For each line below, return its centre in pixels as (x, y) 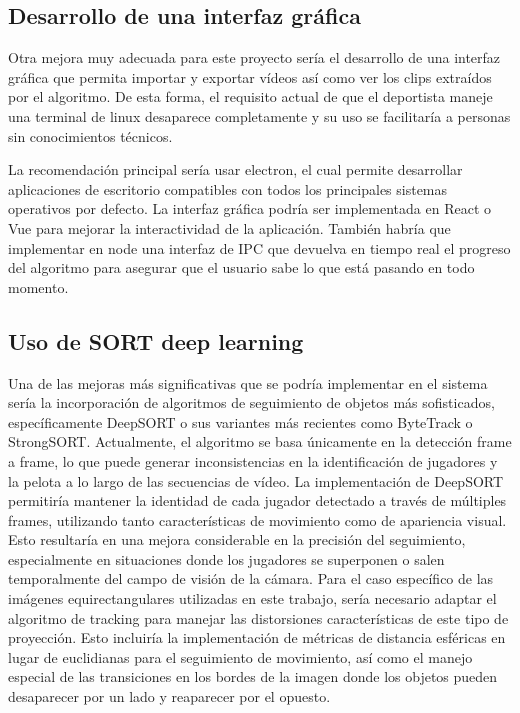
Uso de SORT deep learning (156, 340)
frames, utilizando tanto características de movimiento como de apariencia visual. (257, 519)
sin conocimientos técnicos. (90, 135)
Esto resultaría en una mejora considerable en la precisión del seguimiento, (237, 539)
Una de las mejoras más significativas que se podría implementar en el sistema (248, 382)
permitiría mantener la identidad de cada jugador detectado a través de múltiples (257, 500)
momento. (38, 286)
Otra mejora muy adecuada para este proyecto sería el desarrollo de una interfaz (254, 57)
